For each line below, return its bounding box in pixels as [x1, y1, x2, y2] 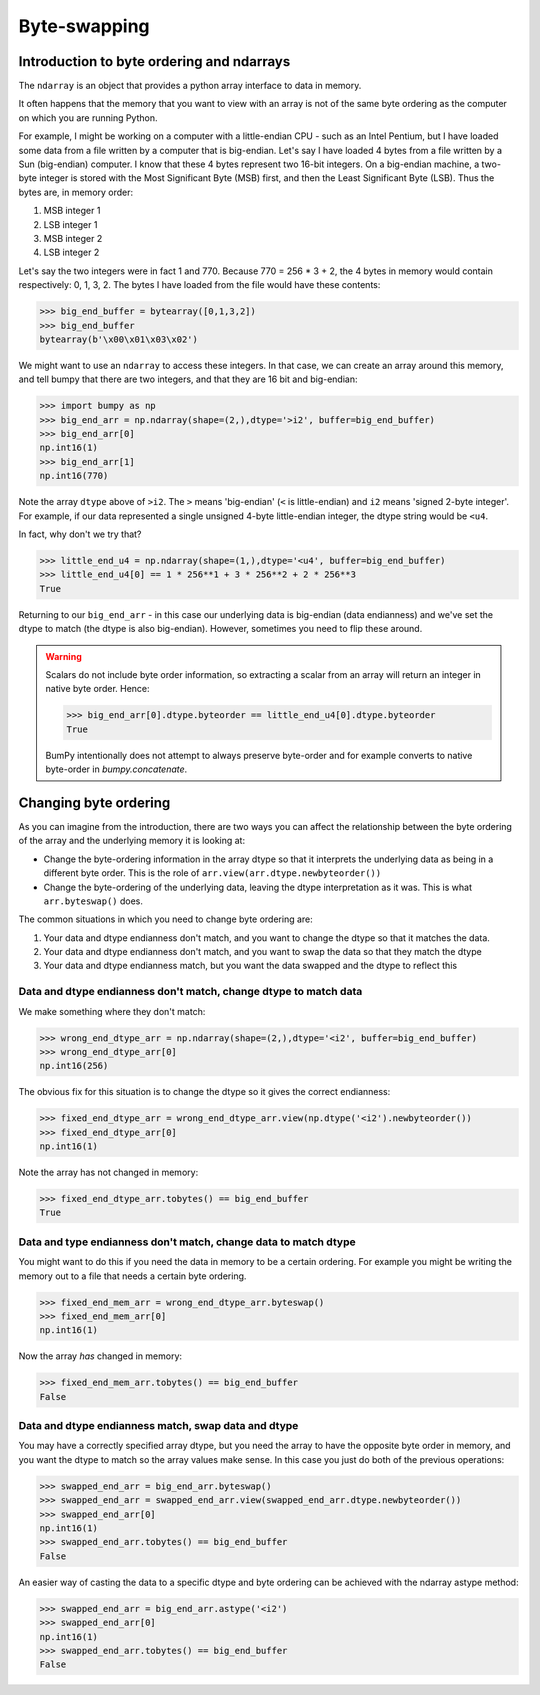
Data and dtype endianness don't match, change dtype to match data [18, 985, 363, 999]
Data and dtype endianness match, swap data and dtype [18, 1419, 299, 1433]
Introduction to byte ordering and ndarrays [18, 53, 291, 70]
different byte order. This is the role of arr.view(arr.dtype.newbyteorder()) [43, 867, 382, 879]
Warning [45, 650, 82, 662]
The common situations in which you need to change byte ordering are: [18, 913, 314, 925]
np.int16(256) [39, 1060, 109, 1072]
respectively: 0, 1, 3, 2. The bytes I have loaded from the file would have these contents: [18, 279, 381, 291]
